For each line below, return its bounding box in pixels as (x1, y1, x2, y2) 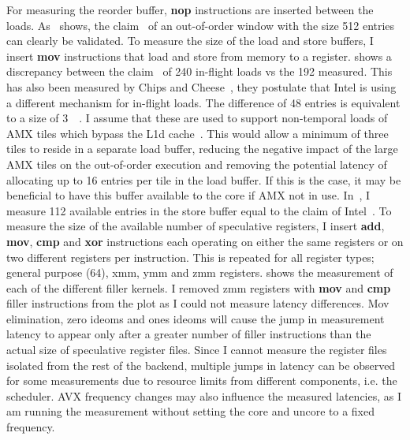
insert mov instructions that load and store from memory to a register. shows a (6, 47, 392, 64)
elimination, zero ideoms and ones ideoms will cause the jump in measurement (6, 310, 385, 326)
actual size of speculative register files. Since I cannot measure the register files (6, 341, 387, 358)
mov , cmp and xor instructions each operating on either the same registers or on (6, 233, 404, 249)
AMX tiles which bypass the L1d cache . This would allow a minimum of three (6, 125, 389, 141)
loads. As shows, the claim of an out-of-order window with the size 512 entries (6, 17, 395, 33)
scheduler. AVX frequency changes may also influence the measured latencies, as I (6, 387, 402, 404)
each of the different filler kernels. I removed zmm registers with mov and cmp (6, 279, 391, 296)
